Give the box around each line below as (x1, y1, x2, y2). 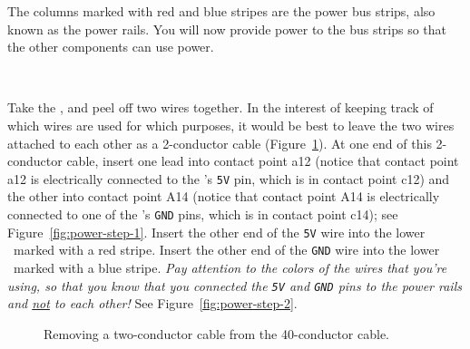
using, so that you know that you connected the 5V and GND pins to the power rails (7, 276, 462, 295)
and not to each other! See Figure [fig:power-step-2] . (7, 294, 298, 313)
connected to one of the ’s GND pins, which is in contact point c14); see (7, 205, 398, 223)
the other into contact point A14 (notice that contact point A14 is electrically (7, 187, 440, 206)
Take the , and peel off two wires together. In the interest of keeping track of (7, 98, 434, 117)
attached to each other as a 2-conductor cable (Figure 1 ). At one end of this (7, 133, 432, 152)
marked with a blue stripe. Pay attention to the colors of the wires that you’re (13, 257, 447, 276)
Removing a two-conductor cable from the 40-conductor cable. (44, 324, 390, 343)
